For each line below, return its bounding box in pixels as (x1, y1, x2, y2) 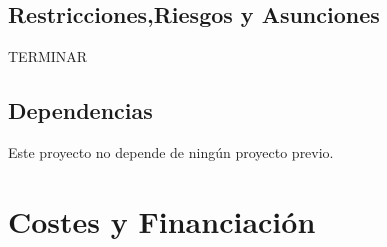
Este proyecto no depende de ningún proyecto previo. (8, 142, 334, 162)
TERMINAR (8, 46, 88, 67)
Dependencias (8, 95, 153, 126)
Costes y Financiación (8, 200, 316, 241)
